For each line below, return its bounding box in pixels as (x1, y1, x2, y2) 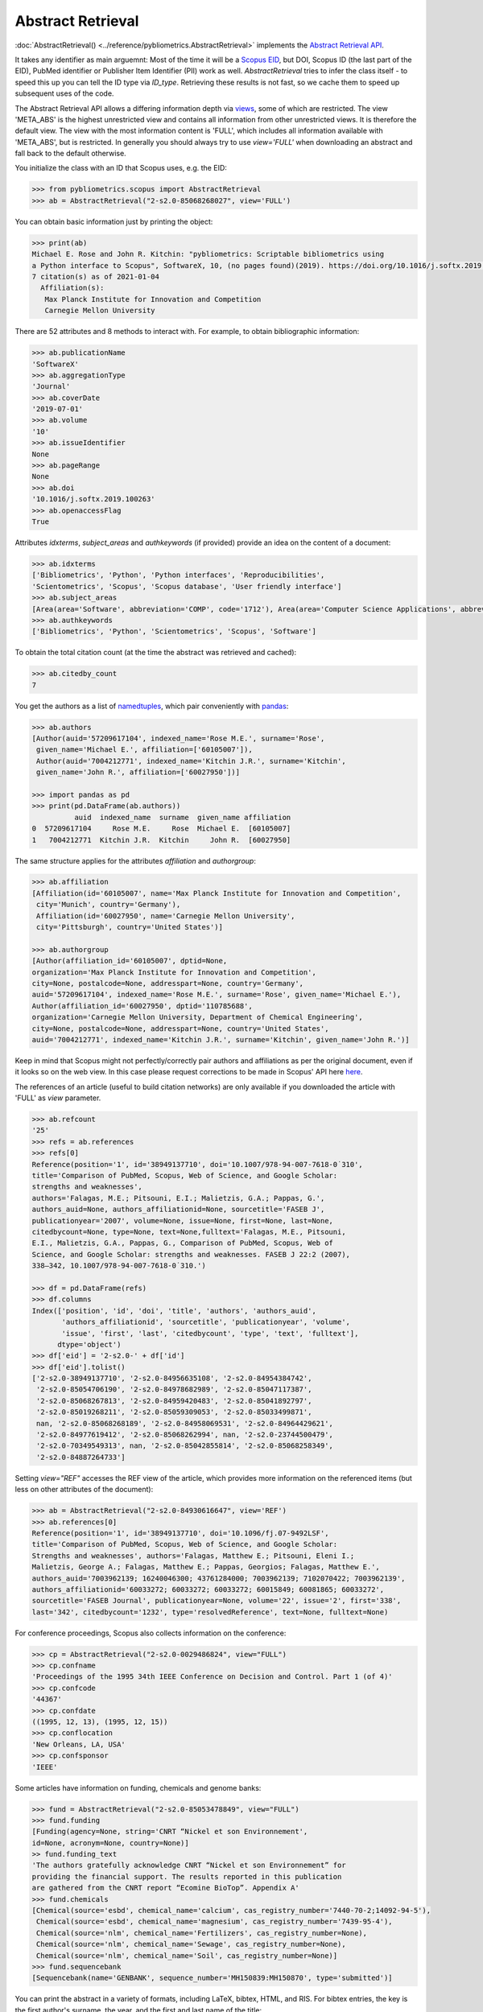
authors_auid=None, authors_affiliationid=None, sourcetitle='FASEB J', (31, 1205, 325, 1214)
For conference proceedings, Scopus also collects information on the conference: (14, 1628, 287, 1638)
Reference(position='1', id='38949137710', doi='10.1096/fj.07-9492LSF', (31, 1528, 329, 1537)
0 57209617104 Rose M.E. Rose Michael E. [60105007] (31, 824, 291, 833)
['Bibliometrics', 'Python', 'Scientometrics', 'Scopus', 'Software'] (31, 627, 317, 636)
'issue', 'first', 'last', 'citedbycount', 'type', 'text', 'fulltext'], (61, 1329, 359, 1338)
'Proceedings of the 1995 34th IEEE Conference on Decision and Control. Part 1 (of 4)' (31, 1672, 394, 1681)
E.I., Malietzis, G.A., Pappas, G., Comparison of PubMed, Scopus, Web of (31, 1239, 334, 1247)
